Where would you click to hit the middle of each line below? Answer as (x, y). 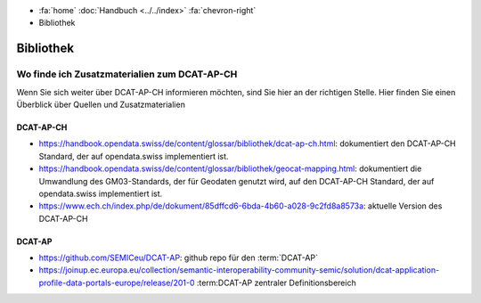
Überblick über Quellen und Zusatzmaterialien (101, 104)
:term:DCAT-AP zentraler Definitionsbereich (276, 283)
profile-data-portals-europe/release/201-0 (117, 283)
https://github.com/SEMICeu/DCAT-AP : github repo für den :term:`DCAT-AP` (178, 258)
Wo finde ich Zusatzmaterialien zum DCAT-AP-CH (127, 74)
